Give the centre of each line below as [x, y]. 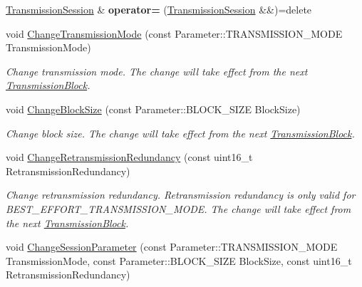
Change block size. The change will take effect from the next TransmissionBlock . [180, 133]
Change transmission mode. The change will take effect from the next [157, 71]
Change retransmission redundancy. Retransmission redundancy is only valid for [181, 195]
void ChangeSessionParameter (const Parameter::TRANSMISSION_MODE [172, 247]
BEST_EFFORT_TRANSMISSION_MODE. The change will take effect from [179, 208]
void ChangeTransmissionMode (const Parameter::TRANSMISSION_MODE [174, 33]
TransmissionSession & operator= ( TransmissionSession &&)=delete [159, 9]
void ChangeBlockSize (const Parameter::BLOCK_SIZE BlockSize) [153, 109]
